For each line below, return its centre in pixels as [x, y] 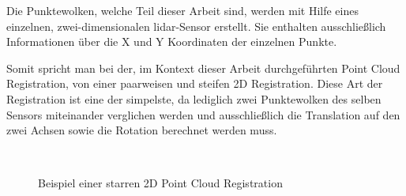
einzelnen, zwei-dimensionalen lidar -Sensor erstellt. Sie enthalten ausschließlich [196, 26]
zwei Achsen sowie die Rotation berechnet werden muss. [142, 130]
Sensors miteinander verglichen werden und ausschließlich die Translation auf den [203, 114]
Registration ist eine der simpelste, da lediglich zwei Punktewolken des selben [194, 98]
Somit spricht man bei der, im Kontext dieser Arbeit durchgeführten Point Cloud [203, 68]
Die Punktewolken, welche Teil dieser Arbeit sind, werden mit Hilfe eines [182, 10]
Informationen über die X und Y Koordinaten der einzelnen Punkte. [172, 41]
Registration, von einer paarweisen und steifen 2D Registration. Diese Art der [195, 83]
